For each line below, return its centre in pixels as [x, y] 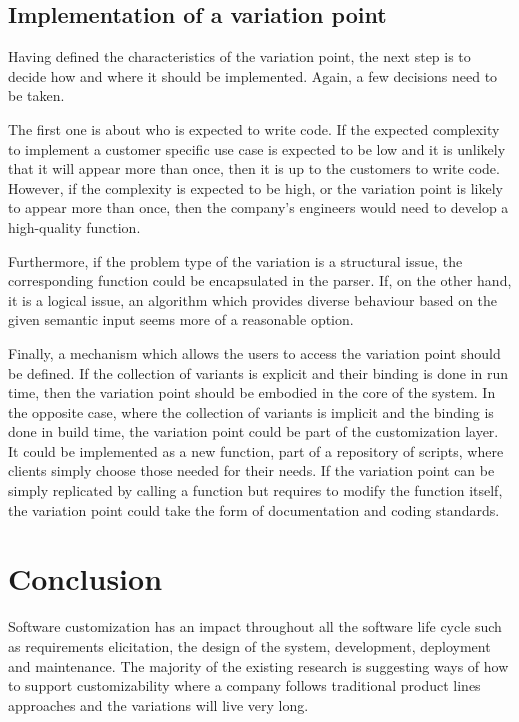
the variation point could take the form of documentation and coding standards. [254, 509]
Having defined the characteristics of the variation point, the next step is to [239, 56]
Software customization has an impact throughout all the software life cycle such [255, 626]
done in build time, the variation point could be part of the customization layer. [253, 431]
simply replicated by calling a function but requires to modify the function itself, [255, 490]
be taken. [36, 95]
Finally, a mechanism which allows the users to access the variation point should [254, 352]
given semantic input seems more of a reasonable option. [181, 319]
